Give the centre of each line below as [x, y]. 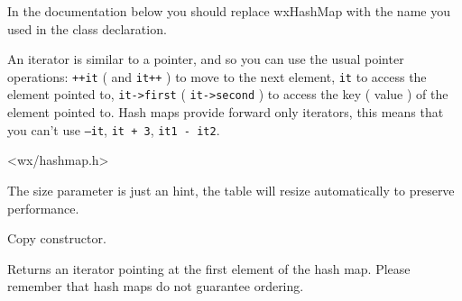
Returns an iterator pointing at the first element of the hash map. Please [209, 268]
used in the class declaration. [87, 28]
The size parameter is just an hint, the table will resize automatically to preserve [231, 190]
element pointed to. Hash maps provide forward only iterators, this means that [226, 112]
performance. [43, 208]
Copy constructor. [57, 238]
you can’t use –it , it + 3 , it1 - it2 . [114, 129]
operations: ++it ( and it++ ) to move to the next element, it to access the [217, 76]
